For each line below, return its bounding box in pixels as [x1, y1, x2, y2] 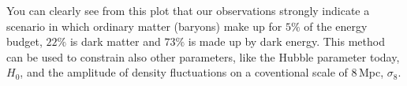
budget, [6, 33, 43, 50]
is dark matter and [69, 33, 161, 50]
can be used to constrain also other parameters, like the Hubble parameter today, [6, 48, 400, 65]
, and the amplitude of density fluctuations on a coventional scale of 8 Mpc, [20, 64, 384, 80]
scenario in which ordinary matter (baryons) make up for [6, 17, 282, 34]
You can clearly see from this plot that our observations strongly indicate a [6, 2, 370, 18]
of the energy [304, 17, 368, 34]
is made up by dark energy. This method [188, 33, 385, 50]
